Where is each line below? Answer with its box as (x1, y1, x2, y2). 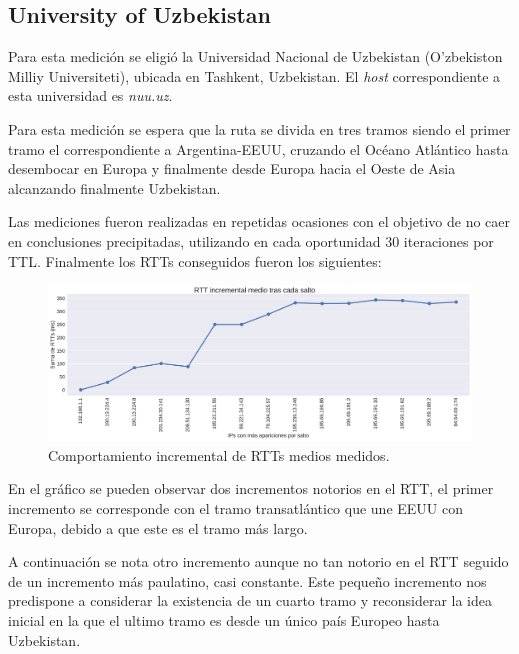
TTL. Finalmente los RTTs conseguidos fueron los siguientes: (8, 250, 382, 271)
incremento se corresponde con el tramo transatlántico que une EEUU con (8, 498, 464, 519)
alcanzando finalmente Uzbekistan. (8, 177, 221, 198)
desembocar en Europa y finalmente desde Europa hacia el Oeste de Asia (8, 158, 456, 179)
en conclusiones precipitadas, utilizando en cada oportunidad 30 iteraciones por (8, 230, 494, 251)
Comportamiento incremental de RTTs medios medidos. (48, 444, 390, 465)
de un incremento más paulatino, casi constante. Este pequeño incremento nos (8, 570, 487, 591)
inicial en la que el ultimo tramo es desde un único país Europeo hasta (8, 609, 440, 630)
